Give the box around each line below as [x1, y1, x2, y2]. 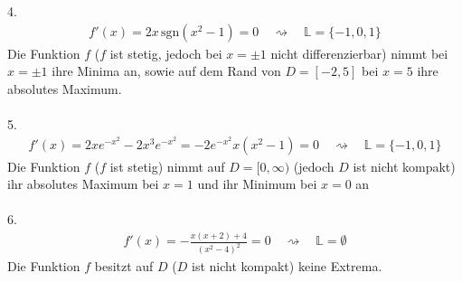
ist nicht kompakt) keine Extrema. [192, 257, 382, 276]
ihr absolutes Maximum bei [7, 174, 159, 193]
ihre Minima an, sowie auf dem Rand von [52, 61, 281, 80]
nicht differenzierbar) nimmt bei [270, 43, 448, 62]
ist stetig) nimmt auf [109, 156, 225, 175]
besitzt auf [94, 257, 154, 276]
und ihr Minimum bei [197, 174, 317, 193]
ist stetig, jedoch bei [109, 43, 222, 62]
